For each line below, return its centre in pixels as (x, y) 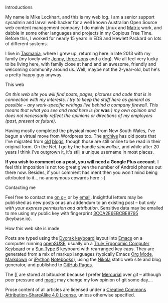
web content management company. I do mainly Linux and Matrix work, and (83, 28)
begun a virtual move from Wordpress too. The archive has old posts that (81, 136)
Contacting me (21, 187)
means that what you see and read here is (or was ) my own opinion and (80, 110)
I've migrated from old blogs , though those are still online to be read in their (83, 141)
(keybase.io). (19, 219)
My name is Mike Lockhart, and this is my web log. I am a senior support (80, 17)
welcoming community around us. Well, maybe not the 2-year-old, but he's (83, 69)
